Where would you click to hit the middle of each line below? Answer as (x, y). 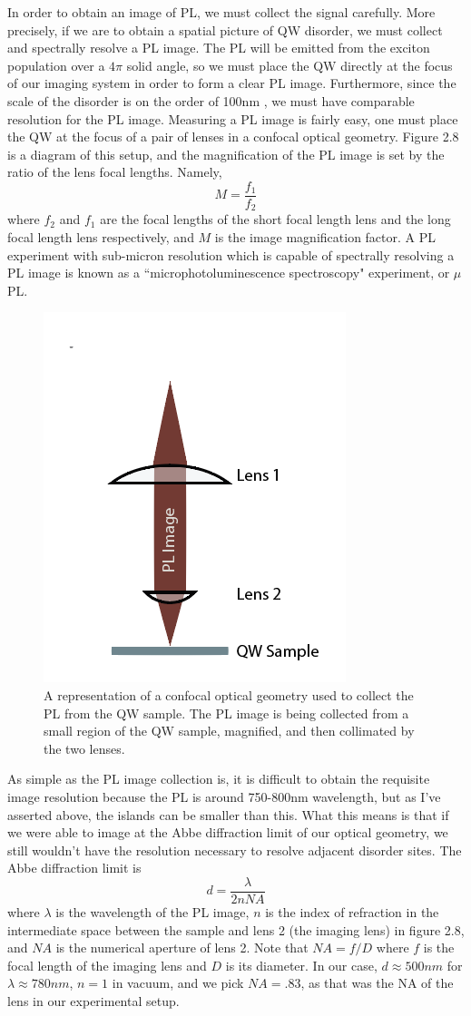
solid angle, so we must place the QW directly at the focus (289, 65)
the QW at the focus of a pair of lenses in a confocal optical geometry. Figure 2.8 (233, 137)
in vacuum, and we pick (178, 983)
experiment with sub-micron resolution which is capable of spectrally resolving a (231, 254)
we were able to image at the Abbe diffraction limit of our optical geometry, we (228, 832)
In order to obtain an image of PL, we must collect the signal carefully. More (221, 12)
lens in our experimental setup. (93, 1000)
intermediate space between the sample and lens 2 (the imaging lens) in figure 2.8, (236, 929)
